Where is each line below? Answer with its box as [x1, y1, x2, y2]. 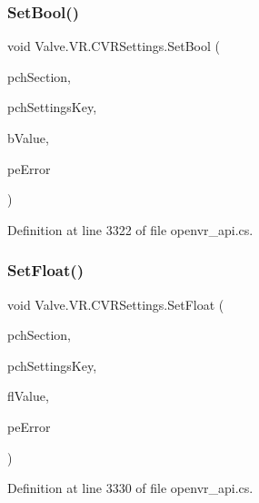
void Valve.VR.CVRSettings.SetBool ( [7, 36, 221, 56]
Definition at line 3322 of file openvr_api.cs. [7, 220, 254, 239]
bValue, [7, 128, 49, 147]
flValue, [7, 386, 49, 405]
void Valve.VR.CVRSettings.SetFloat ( [7, 294, 224, 313]
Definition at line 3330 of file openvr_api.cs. [7, 478, 254, 498]
